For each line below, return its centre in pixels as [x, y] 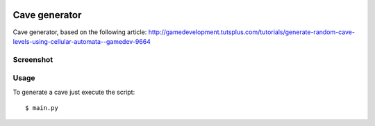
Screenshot [33, 59]
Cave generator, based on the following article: [80, 32]
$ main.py [42, 108]
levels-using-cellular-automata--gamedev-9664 [82, 41]
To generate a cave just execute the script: [74, 92]
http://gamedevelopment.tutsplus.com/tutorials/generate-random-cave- [252, 32]
